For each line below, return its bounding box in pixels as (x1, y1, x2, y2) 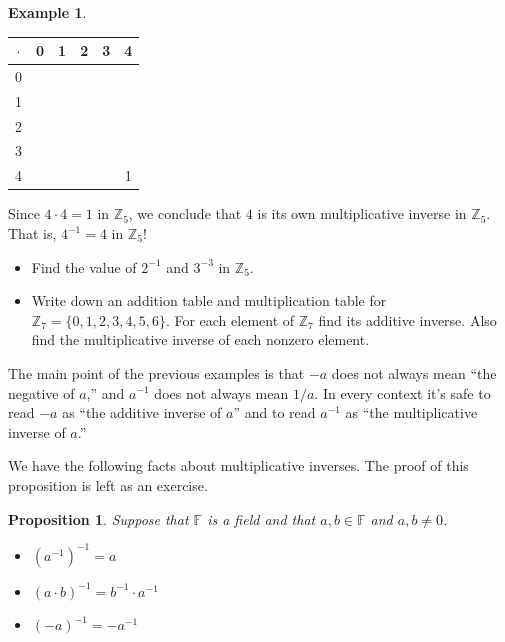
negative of (8, 382, 75, 403)
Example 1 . (8, 2, 87, 22)
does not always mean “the (331, 362, 497, 383)
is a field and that (207, 508, 316, 529)
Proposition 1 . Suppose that (8, 508, 189, 529)
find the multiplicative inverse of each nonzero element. (31, 329, 370, 350)
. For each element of (165, 309, 295, 330)
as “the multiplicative (345, 402, 478, 423)
